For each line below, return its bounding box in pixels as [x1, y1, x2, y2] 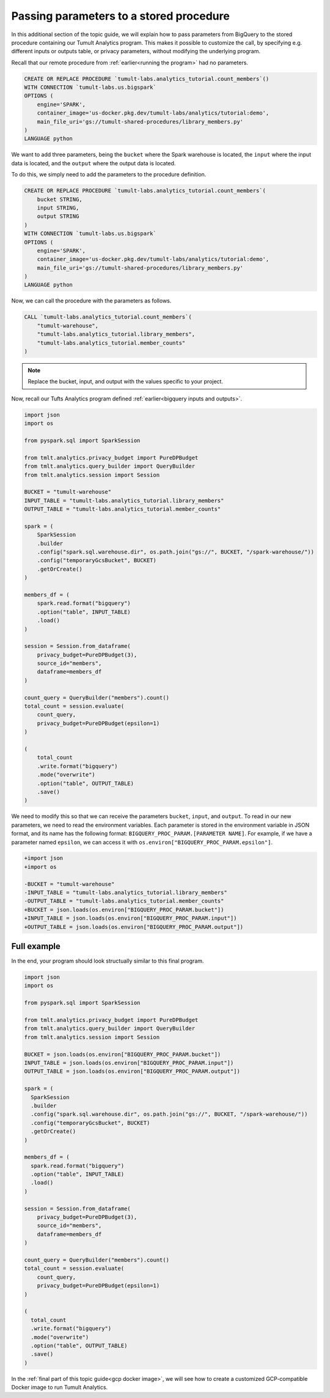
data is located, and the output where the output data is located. [11, 159, 176, 167]
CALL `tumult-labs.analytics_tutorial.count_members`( [24, 314, 192, 321]
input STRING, [37, 204, 79, 211]
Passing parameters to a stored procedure [11, 9, 230, 23]
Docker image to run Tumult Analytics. [11, 1384, 108, 1391]
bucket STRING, [37, 196, 82, 203]
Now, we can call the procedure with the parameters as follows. [11, 297, 172, 304]
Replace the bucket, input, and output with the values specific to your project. [28, 378, 223, 385]
